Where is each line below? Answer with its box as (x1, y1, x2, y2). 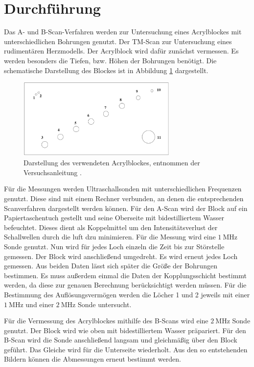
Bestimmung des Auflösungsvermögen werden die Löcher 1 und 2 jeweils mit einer (4, 289, 250, 299)
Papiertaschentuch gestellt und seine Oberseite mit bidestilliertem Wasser (4, 212, 225, 223)
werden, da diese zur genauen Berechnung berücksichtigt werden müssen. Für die (4, 280, 247, 290)
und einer (25, 299, 54, 309)
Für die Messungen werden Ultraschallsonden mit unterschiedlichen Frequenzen (4, 183, 242, 194)
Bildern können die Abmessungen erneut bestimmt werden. (4, 354, 181, 364)
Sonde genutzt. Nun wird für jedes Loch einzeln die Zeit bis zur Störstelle (4, 241, 225, 251)
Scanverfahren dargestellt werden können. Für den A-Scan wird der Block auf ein (4, 203, 248, 213)
